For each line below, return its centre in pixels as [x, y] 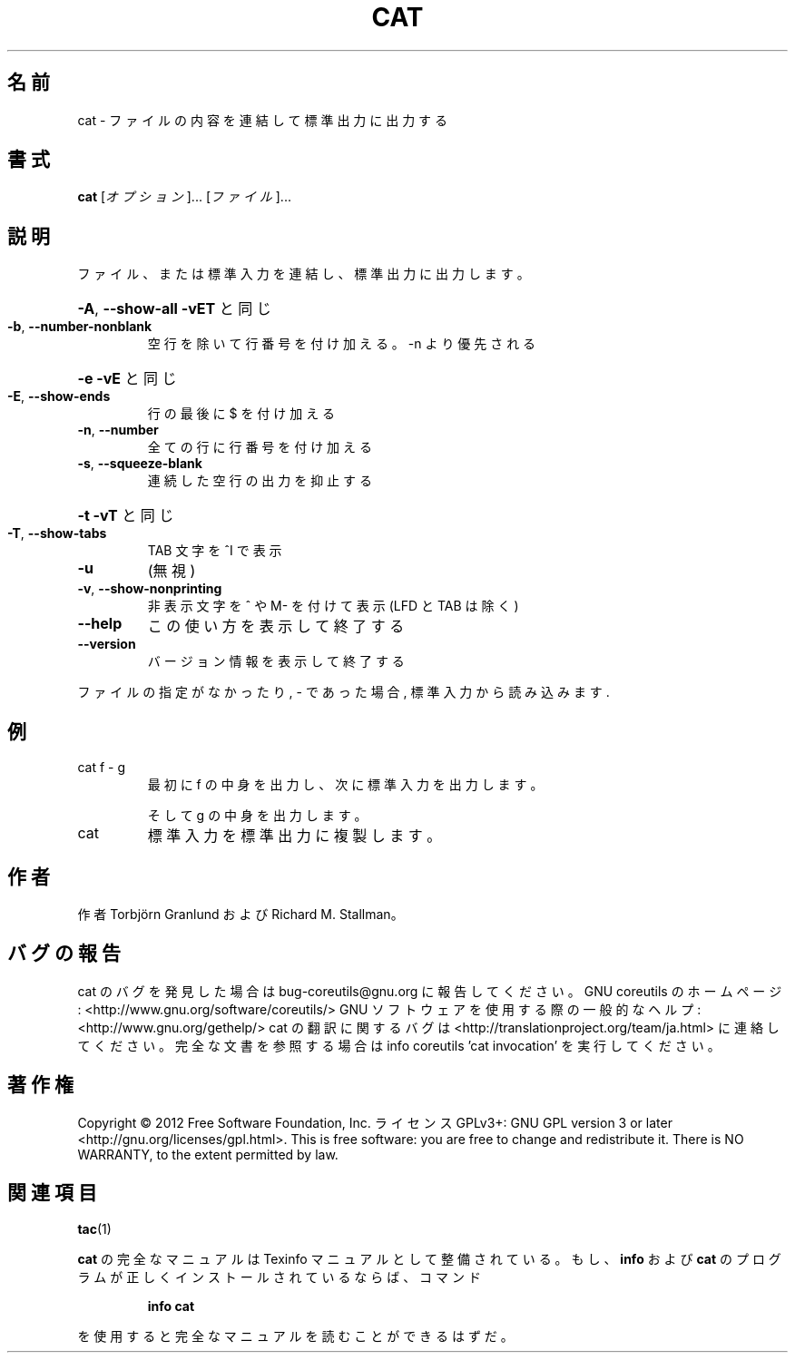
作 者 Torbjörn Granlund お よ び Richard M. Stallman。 [240, 914]
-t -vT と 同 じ [126, 516]
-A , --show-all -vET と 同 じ [174, 309]
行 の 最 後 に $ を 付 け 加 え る [241, 414]
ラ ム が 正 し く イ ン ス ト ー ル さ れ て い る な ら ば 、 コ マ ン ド [279, 1277]
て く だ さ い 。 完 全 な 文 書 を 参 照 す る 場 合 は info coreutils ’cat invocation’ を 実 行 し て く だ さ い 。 [399, 1045]
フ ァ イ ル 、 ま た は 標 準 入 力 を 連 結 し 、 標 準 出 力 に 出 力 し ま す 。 [304, 274]
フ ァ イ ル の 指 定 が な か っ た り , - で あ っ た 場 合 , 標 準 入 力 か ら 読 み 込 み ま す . [344, 692]
